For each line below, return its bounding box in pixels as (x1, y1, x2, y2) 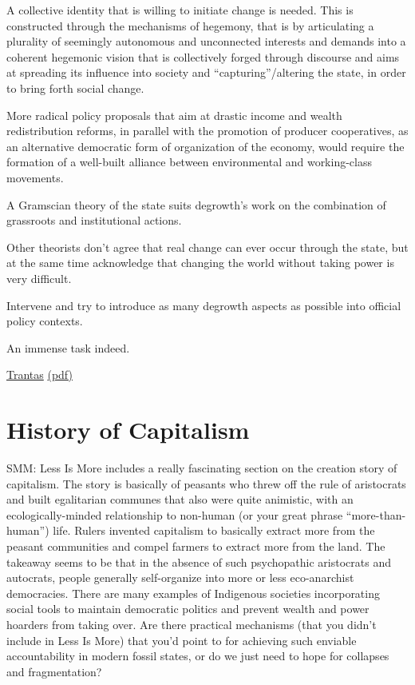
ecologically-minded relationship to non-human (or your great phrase (6, 506, 343, 523)
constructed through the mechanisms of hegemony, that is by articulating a (6, 17, 374, 34)
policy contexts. (6, 313, 83, 329)
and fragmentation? (6, 663, 102, 679)
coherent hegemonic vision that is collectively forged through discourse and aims (6, 48, 400, 65)
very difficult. (6, 269, 72, 286)
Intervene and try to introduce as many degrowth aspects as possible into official (6, 297, 401, 313)
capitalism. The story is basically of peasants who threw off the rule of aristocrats (6, 475, 406, 492)
